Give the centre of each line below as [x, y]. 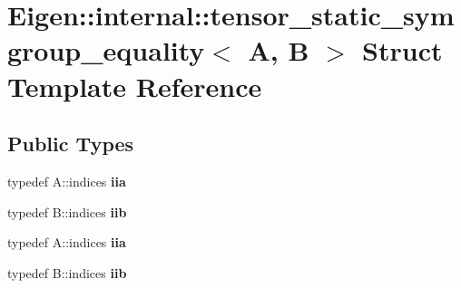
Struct [402, 50]
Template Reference [135, 86]
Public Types [71, 144]
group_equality [106, 50]
